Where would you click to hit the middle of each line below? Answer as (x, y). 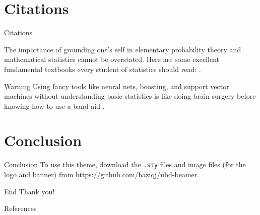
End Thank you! (29, 191)
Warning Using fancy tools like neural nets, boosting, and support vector (117, 86)
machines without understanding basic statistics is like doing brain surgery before (130, 96)
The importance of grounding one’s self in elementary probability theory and (123, 49)
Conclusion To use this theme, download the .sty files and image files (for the (125, 164)
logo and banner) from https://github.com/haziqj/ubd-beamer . (102, 174)
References (20, 208)
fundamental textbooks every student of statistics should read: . (103, 69)
